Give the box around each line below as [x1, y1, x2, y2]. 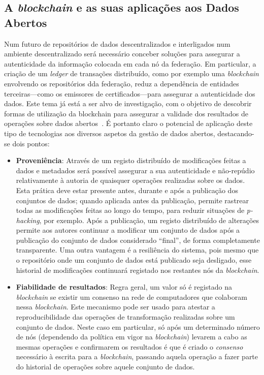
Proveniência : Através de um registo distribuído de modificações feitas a [16, 155, 246, 166]
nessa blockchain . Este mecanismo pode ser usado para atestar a [16, 301, 215, 312]
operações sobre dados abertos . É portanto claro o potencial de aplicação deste [4, 118, 253, 129]
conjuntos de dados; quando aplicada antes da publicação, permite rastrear [16, 195, 249, 205]
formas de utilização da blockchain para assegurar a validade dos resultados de [4, 108, 248, 118]
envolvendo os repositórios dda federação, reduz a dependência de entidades [4, 78, 239, 88]
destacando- [217, 128, 254, 138]
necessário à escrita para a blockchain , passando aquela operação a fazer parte [16, 351, 258, 362]
